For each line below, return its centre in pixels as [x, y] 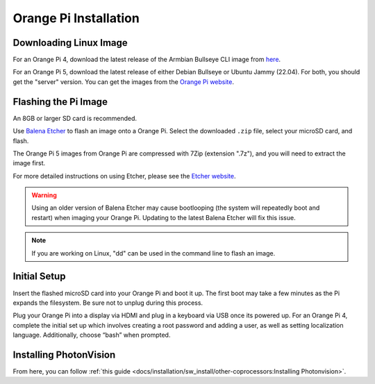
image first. [29, 163]
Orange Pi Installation [76, 18]
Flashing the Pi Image [60, 102]
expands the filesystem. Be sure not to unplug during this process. [108, 303]
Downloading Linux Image [70, 43]
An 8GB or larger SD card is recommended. [75, 118]
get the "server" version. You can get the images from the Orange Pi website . [123, 82]
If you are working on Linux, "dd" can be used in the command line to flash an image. [153, 253]
